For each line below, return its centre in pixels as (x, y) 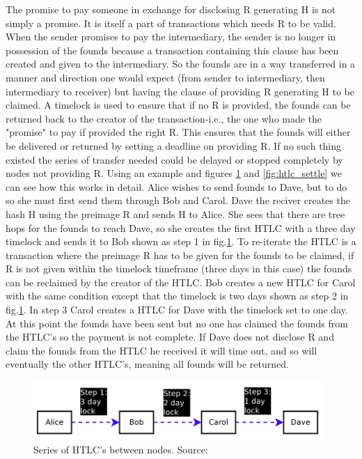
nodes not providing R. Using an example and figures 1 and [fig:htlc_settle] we (174, 173)
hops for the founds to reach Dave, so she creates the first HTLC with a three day (181, 227)
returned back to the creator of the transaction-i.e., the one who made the (164, 118)
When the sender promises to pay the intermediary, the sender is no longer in (171, 37)
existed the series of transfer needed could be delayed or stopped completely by (174, 159)
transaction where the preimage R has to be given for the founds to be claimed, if (180, 255)
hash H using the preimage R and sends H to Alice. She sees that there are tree (175, 213)
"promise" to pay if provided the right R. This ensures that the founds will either (178, 132)
